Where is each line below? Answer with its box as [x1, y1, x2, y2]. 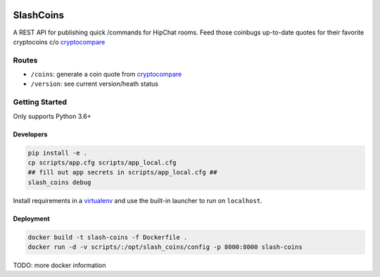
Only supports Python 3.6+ [13, 112, 91, 120]
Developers [13, 130, 48, 138]
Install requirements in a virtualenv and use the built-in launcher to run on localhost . [13, 196, 263, 205]
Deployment [13, 214, 50, 223]
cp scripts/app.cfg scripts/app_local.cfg [27, 158, 177, 167]
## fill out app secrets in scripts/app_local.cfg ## [27, 169, 217, 176]
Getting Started [13, 97, 67, 107]
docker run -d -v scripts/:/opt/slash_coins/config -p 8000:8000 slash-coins [27, 243, 303, 251]
